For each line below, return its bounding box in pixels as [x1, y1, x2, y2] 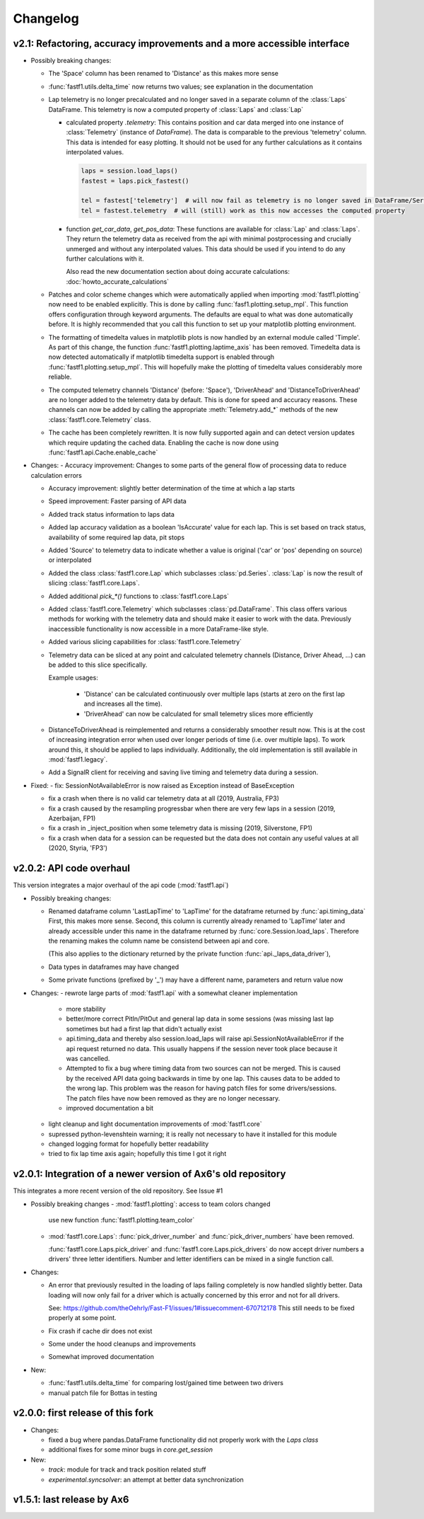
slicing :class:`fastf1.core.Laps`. [48, 579, 141, 587]
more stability [66, 1005, 106, 1014]
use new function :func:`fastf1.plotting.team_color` [48, 1216, 195, 1225]
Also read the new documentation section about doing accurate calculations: [66, 268, 290, 276]
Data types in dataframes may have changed [48, 963, 179, 971]
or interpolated [48, 556, 92, 564]
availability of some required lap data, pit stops [48, 533, 185, 541]
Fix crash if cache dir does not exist [48, 1326, 153, 1335]
